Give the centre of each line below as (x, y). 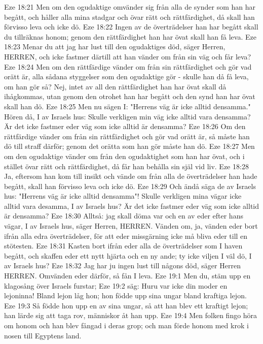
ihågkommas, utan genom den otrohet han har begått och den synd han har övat (130, 96)
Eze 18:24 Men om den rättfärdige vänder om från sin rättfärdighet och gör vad (128, 66)
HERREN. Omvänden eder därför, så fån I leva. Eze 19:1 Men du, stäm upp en (127, 276)
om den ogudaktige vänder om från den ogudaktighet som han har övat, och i (124, 156)
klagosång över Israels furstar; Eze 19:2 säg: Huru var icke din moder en (116, 285)
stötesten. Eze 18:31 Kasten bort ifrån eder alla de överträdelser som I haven (123, 246)
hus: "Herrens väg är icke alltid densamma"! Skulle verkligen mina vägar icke (123, 196)
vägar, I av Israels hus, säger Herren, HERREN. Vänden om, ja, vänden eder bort (131, 226)
